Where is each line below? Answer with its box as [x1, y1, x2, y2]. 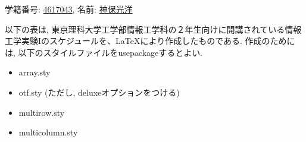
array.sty [18, 66, 51, 78]
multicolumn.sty [18, 126, 78, 138]
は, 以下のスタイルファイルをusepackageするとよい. [5, 46, 203, 58]
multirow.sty [18, 106, 65, 118]
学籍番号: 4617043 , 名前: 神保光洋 [5, 3, 133, 15]
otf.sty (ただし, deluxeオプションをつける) [18, 86, 180, 98]
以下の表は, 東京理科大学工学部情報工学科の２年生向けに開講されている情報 [5, 23, 302, 35]
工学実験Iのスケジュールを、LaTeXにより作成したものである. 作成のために [5, 34, 295, 47]
